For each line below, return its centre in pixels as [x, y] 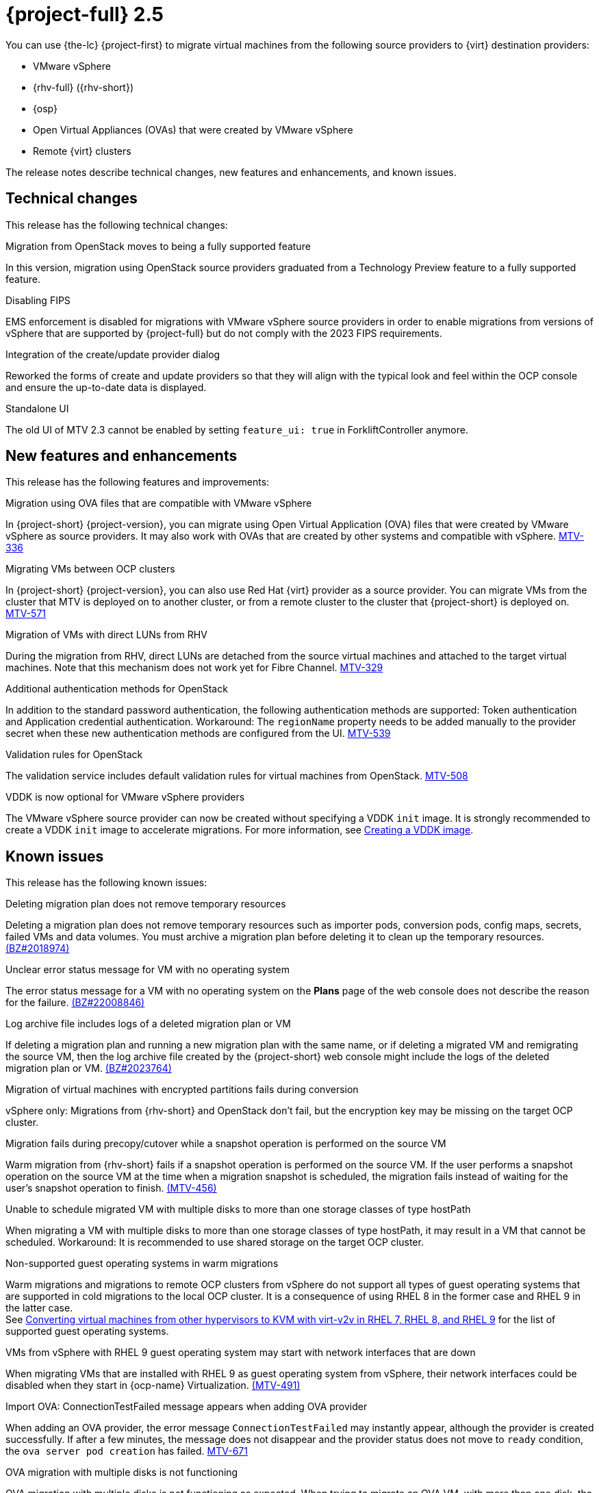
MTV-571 [26, 614]
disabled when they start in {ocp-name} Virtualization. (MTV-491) [153, 1385]
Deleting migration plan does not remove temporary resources [146, 904]
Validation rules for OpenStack [74, 755]
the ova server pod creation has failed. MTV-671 [127, 1451]
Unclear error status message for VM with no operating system [148, 970]
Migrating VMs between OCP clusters [90, 569]
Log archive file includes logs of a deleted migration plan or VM [148, 1024]
